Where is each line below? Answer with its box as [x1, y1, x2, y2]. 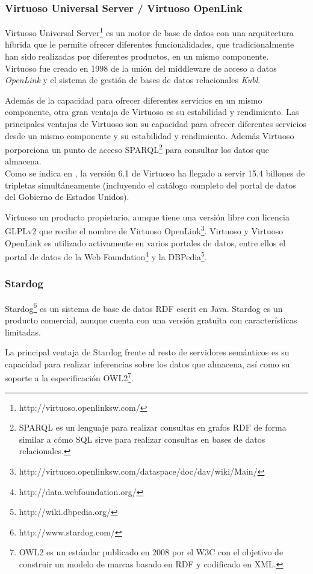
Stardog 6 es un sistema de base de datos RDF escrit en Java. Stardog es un [5, 300, 283, 314]
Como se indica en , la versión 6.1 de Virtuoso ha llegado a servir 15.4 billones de [5, 167, 305, 179]
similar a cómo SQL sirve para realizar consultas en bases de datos [19, 432, 265, 445]
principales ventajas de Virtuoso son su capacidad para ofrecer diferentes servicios [5, 117, 306, 130]
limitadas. [5, 325, 41, 338]
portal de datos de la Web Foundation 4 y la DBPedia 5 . [5, 249, 207, 263]
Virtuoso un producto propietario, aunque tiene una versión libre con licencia [5, 210, 290, 223]
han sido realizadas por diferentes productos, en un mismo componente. [5, 50, 269, 63]
